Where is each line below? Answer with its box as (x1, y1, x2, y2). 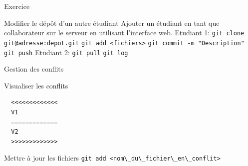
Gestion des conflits (4, 64, 64, 74)
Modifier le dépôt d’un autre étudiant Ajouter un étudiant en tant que (4, 17, 220, 28)
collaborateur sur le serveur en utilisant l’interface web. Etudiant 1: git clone (4, 27, 245, 38)
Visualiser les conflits (4, 80, 68, 90)
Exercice (4, 1, 30, 11)
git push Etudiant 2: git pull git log (4, 47, 128, 57)
